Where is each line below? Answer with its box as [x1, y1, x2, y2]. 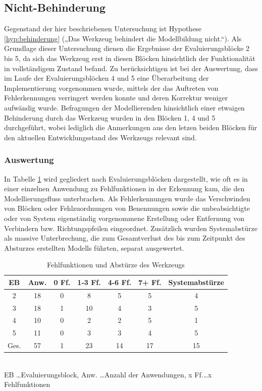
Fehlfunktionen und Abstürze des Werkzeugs [47, 259, 185, 270]
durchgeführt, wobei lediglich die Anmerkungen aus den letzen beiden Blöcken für [4, 122, 257, 133]
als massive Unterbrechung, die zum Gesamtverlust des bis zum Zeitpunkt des [4, 233, 245, 243]
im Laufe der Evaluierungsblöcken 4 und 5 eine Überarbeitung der [4, 73, 209, 83]
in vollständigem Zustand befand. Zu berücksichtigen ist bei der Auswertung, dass [4, 63, 258, 73]
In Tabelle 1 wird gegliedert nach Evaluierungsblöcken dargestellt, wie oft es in [4, 173, 248, 184]
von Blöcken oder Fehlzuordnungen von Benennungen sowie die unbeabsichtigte [4, 203, 250, 213]
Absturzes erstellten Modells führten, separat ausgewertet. [4, 242, 184, 253]
